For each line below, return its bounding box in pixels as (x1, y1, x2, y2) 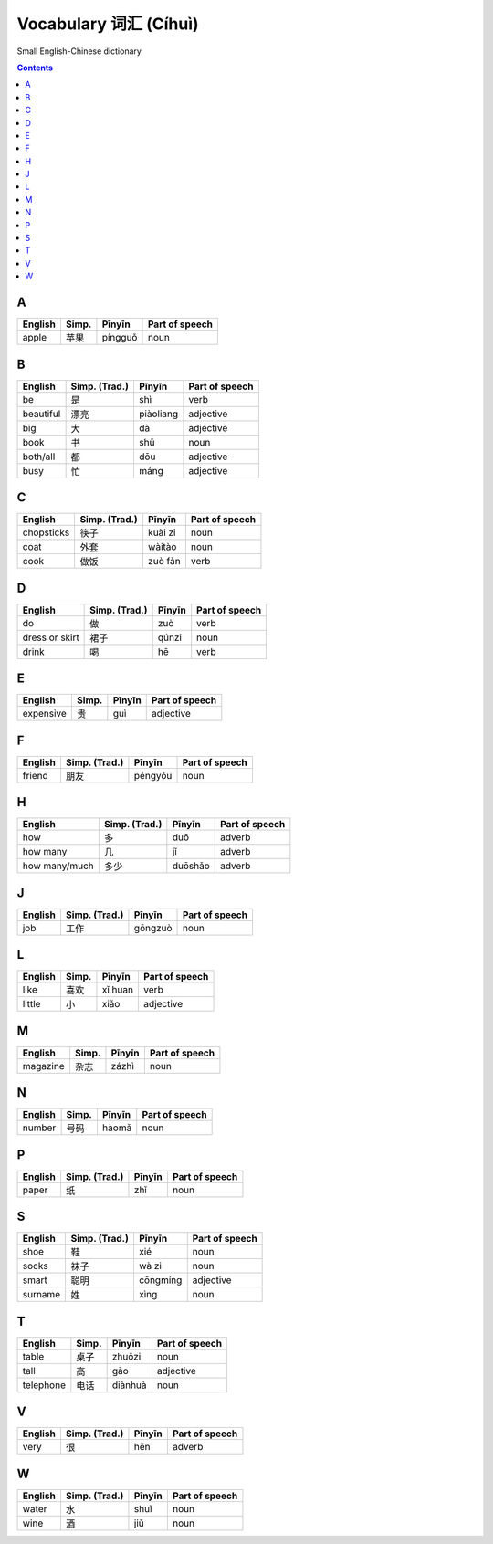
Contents (16, 62, 54, 73)
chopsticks (22, 526, 70, 539)
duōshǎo (172, 859, 210, 872)
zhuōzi (111, 1350, 142, 1362)
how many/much (22, 859, 95, 872)
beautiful (22, 407, 61, 420)
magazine (22, 1059, 66, 1072)
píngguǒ (101, 331, 138, 344)
